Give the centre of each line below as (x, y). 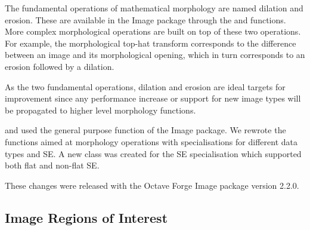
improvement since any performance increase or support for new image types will (153, 98)
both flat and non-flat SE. (52, 165)
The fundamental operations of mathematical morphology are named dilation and (154, 8)
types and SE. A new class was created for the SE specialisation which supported (153, 153)
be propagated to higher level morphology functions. (100, 110)
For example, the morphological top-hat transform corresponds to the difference (151, 43)
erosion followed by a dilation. (60, 66)
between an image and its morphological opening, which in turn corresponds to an (155, 55)
